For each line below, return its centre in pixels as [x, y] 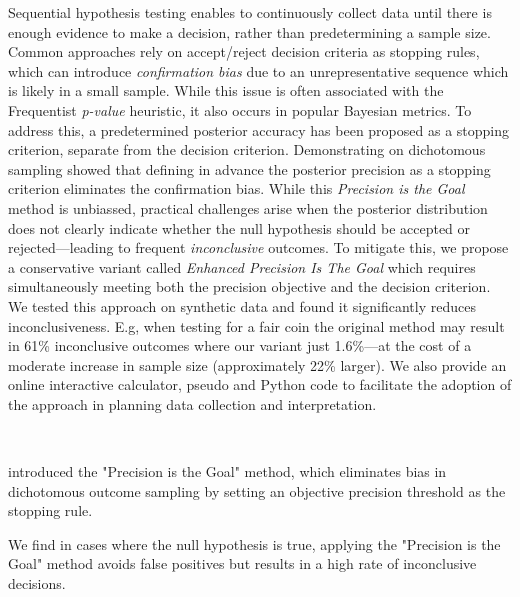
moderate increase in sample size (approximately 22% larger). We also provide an [257, 364]
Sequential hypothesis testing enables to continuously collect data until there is [250, 12]
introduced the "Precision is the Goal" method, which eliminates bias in [227, 471]
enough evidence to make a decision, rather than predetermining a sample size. [249, 31]
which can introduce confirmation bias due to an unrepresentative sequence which [258, 70]
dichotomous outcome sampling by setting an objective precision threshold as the [257, 490]
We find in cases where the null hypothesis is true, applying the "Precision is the [254, 543]
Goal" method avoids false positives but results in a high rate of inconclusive [242, 563]
